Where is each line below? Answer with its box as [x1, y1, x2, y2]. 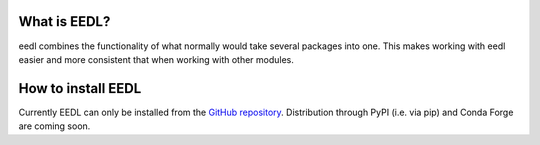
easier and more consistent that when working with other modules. [18, 53, 295, 65]
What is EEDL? [18, 13, 111, 30]
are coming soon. [18, 120, 91, 132]
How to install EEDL [18, 80, 142, 97]
